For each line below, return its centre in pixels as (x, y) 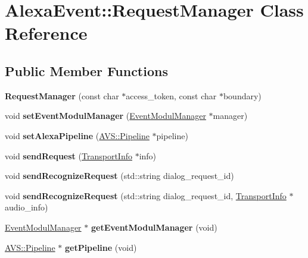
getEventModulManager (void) (154, 227)
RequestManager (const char (62, 95)
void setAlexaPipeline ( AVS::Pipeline (77, 135)
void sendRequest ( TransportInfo (69, 155)
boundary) (242, 95)
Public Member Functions (86, 70)
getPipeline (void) (101, 247)
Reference (46, 33)
